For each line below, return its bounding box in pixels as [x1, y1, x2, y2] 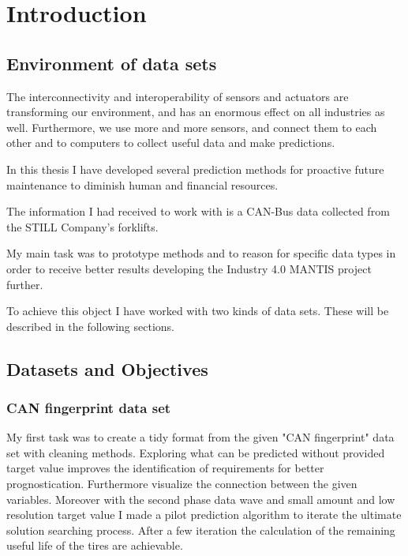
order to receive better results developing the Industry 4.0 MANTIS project [6, 260, 372, 276]
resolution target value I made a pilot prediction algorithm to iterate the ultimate [6, 506, 402, 523]
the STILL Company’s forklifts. [6, 218, 159, 235]
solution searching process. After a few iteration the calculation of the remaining [6, 521, 395, 538]
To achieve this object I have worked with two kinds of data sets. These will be [6, 302, 389, 319]
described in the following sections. [6, 317, 174, 334]
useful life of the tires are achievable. [6, 537, 183, 554]
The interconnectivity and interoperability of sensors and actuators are [6, 88, 349, 104]
